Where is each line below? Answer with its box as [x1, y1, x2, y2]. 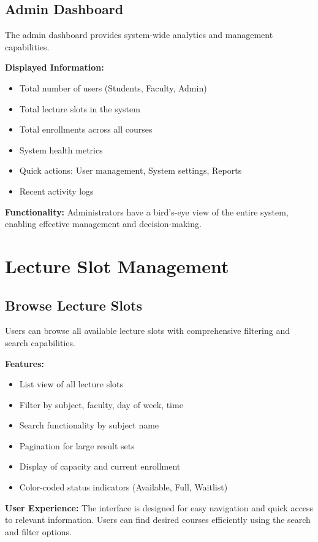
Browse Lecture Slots [5, 295, 142, 314]
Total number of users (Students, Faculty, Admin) [19, 81, 207, 94]
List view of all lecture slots [19, 377, 124, 390]
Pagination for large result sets [19, 439, 135, 452]
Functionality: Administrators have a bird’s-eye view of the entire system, [5, 205, 289, 218]
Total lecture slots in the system [19, 102, 140, 115]
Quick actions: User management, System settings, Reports [19, 164, 242, 177]
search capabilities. [5, 336, 75, 349]
